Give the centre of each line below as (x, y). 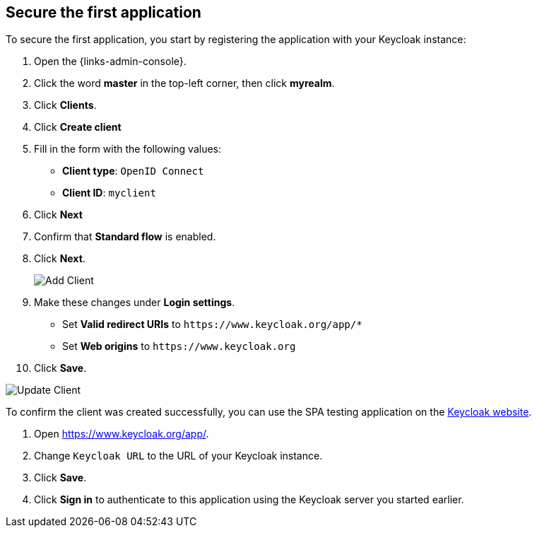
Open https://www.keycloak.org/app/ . (122, 434)
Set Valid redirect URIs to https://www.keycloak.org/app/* (212, 324)
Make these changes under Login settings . (135, 303)
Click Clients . (65, 105)
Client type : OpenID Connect (133, 171)
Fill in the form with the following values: (128, 149)
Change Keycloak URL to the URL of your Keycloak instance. (178, 456)
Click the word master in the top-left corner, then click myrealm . (184, 83)
